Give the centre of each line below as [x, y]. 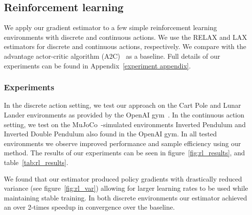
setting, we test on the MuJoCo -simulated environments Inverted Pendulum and [125, 124]
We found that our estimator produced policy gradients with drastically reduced [123, 178]
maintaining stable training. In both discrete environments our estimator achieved [126, 197]
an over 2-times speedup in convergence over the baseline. [89, 207]
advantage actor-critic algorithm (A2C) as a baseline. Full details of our [112, 56]
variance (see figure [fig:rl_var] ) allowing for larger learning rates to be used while [126, 188]
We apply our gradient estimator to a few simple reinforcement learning [110, 27]
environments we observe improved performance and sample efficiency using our [122, 143]
